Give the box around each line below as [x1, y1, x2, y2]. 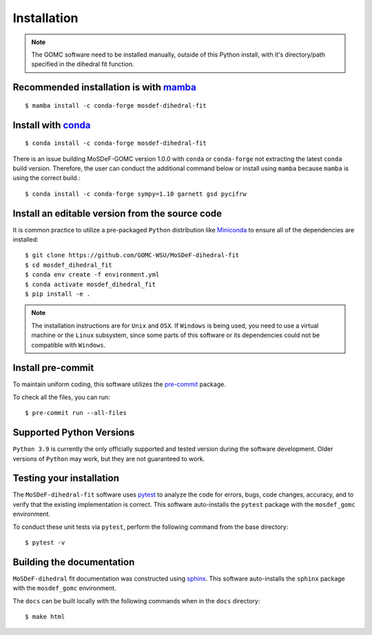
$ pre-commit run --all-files [25, 409, 127, 417]
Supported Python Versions [12, 427, 135, 439]
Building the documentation [12, 556, 135, 568]
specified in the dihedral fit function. [31, 60, 134, 68]
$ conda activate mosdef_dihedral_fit [25, 280, 156, 288]
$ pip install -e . [25, 290, 91, 298]
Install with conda [12, 119, 91, 131]
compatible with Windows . [31, 341, 106, 349]
